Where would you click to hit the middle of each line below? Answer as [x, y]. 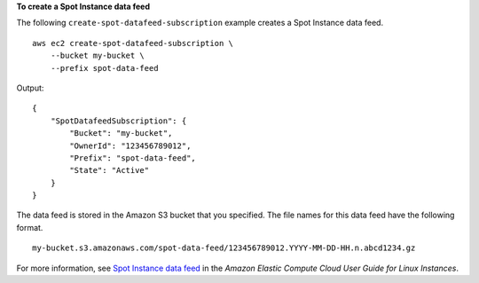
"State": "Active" [110, 170]
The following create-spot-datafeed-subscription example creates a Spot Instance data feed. [200, 23]
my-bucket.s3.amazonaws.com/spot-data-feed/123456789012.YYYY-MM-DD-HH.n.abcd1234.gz [224, 248]
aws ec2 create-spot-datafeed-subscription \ [133, 43]
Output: [30, 88]
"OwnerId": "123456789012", [130, 145]
